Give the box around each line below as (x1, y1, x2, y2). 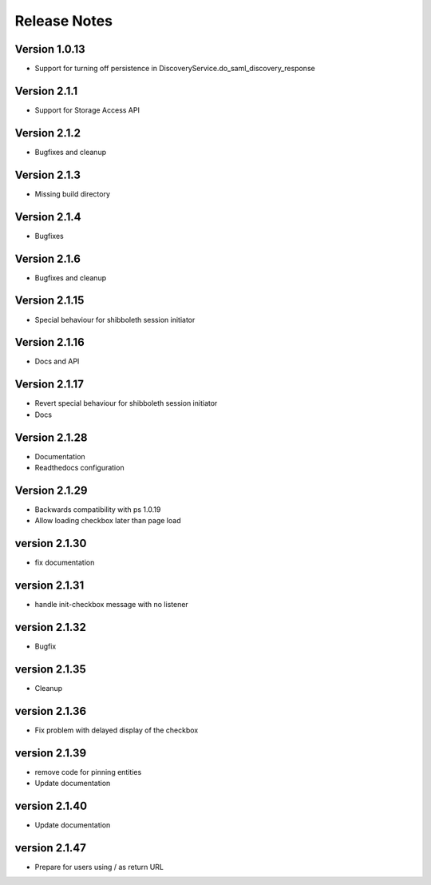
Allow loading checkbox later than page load (34, 516, 181, 526)
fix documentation (34, 558, 95, 567)
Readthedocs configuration (34, 463, 125, 472)
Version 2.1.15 (14, 294, 85, 308)
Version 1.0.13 (14, 42, 85, 56)
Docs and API (34, 356, 80, 367)
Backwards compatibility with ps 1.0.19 (34, 504, 161, 514)
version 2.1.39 (14, 746, 87, 760)
